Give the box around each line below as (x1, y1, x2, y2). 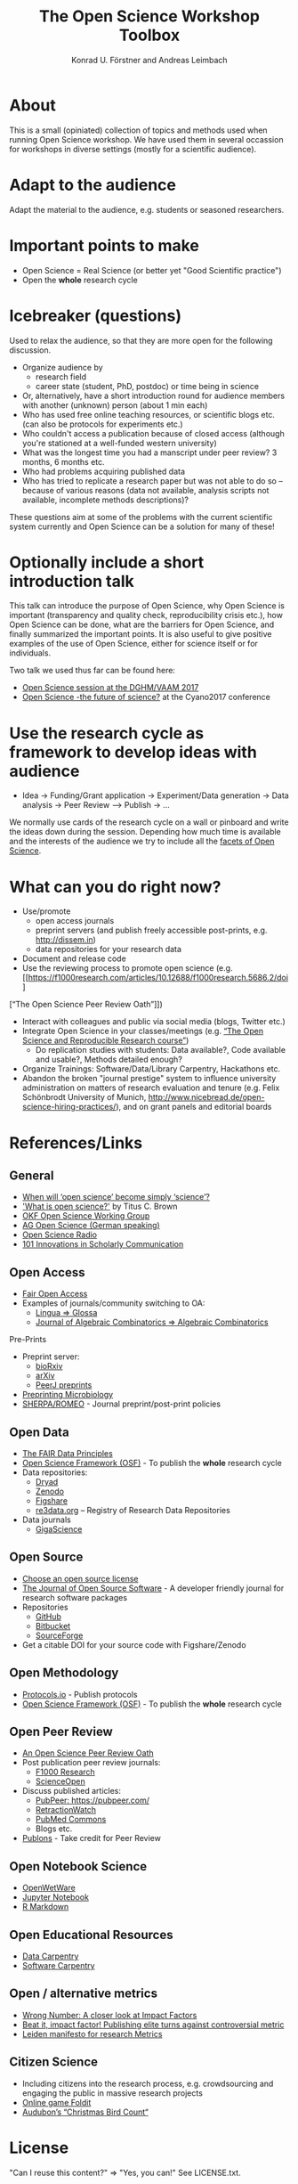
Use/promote (21, 906, 71, 917)
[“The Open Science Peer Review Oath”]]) (9, 999, 163, 1010)
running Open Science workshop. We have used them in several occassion (9, 134, 284, 144)
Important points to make (9, 235, 200, 256)
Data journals (21, 1514, 71, 1525)
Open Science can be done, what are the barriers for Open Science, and (9, 619, 275, 630)
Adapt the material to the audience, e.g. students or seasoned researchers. (9, 204, 285, 215)
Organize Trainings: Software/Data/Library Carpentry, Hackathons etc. (21, 1063, 281, 1074)
